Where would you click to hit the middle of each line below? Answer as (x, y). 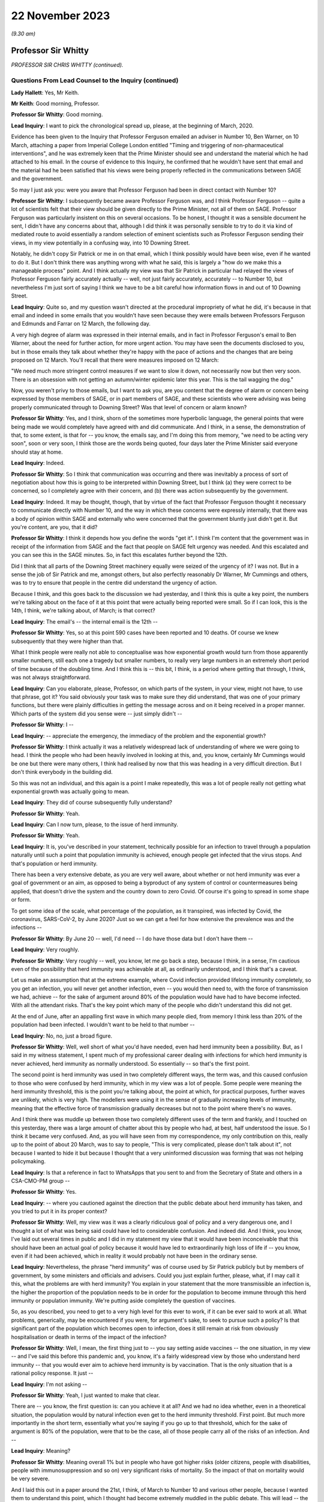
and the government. (37, 179)
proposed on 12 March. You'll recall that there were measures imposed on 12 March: (115, 360)
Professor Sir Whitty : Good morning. (57, 115)
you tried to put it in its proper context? (59, 1211)
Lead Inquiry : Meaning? (41, 1451)
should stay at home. (37, 452)
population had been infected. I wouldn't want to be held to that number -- (103, 1025)
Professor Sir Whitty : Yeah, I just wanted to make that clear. (85, 1395)
